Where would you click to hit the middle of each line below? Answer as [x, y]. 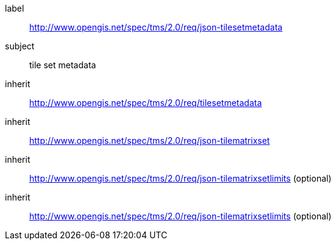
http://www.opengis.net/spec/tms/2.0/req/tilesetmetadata [146, 103]
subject [20, 46]
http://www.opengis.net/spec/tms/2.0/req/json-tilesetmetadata [156, 27]
